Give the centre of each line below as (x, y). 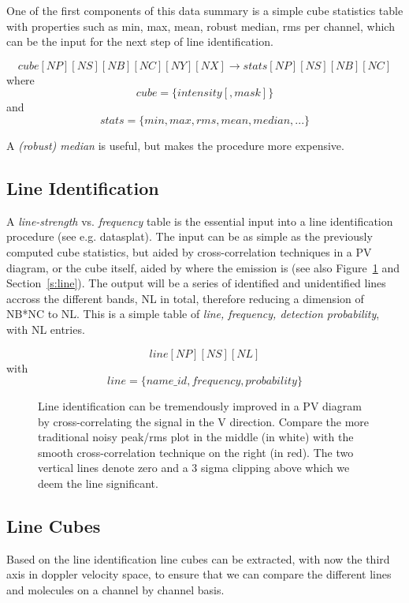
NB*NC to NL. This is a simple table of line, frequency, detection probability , (193, 314)
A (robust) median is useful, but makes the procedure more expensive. (175, 145)
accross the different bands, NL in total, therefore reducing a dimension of (185, 298)
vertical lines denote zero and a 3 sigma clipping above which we (194, 468)
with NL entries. (46, 329)
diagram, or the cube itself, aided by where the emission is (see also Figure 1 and (203, 267)
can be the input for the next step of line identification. (140, 41)
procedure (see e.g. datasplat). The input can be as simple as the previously (190, 236)
